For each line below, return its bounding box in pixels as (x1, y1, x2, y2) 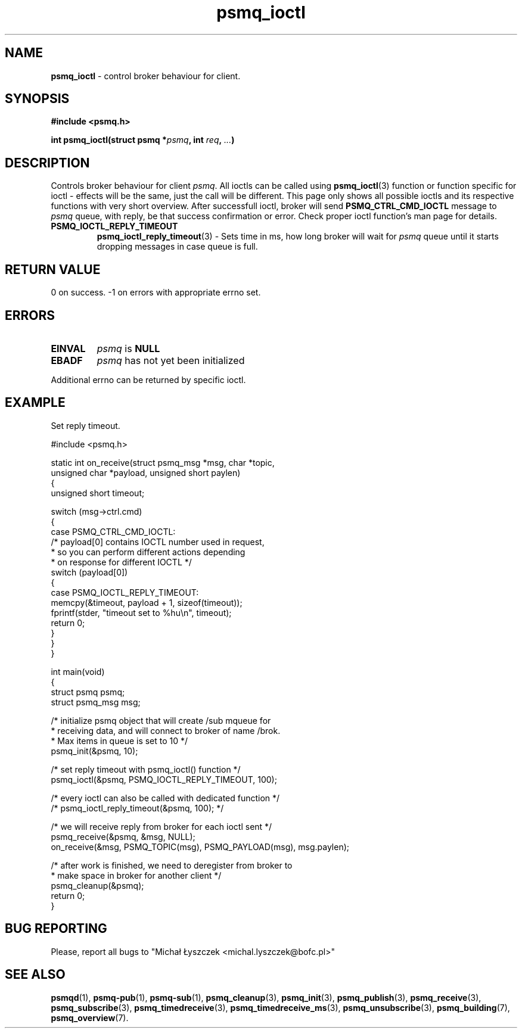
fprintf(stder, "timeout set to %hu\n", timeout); (51, 607, 232, 618)
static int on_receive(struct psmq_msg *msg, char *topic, (51, 457, 275, 468)
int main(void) (51, 666, 105, 677)
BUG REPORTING (5, 921, 107, 936)
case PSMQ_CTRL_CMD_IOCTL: (51, 526, 176, 537)
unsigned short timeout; (51, 487, 145, 498)
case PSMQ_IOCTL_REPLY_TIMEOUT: (51, 587, 199, 598)
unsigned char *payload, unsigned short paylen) (51, 467, 241, 478)
